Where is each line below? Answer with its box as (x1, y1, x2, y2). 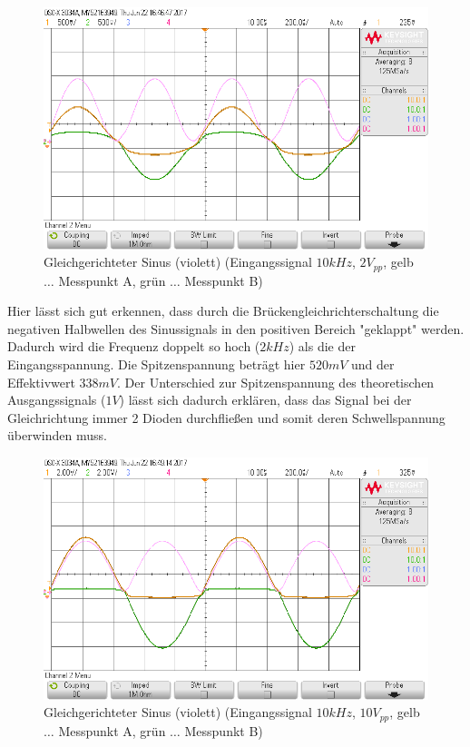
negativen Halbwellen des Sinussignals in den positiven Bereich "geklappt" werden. (7, 319, 465, 338)
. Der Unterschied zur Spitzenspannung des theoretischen (117, 372, 435, 391)
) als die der (289, 337, 356, 356)
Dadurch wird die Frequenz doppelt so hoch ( (7, 337, 260, 356)
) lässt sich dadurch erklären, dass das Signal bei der (119, 390, 412, 409)
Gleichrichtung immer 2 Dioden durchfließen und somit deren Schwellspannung (7, 408, 446, 427)
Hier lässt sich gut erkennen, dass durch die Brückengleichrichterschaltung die (7, 301, 439, 320)
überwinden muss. (7, 426, 107, 445)
